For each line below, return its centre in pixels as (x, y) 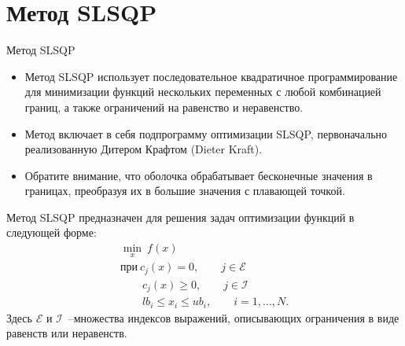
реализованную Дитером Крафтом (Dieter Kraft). (144, 149)
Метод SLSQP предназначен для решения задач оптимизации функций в (180, 217)
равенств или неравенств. (67, 333)
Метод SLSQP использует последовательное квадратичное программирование (211, 76)
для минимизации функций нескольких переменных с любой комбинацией (203, 92)
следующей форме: (52, 232)
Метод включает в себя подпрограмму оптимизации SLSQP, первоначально (206, 133)
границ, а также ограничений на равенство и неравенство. (164, 107)
